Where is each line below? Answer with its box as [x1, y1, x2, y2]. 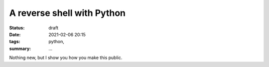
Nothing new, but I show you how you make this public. [9, 55, 123, 61]
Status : [9, 25, 25, 31]
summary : [9, 45, 31, 52]
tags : [9, 39, 20, 45]
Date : [9, 31, 21, 37]
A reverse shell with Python [9, 7, 126, 18]
